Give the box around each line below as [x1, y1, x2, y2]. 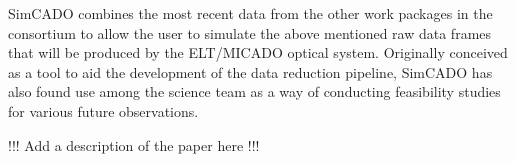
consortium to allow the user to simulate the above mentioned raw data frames [8, 22, 492, 43]
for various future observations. [8, 100, 199, 121]
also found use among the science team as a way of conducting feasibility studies [8, 81, 501, 102]
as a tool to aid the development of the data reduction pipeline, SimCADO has [8, 61, 493, 82]
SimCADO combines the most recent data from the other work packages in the [8, 3, 493, 23]
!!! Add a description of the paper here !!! [8, 134, 260, 155]
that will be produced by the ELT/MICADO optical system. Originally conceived [8, 42, 508, 63]
